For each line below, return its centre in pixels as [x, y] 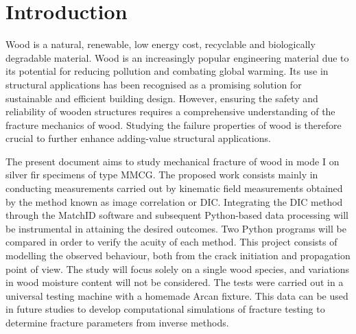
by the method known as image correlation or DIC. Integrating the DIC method [174, 201]
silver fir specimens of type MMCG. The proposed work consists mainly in [162, 175]
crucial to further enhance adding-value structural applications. [138, 138]
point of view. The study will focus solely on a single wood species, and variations [178, 269]
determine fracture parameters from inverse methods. [117, 322]
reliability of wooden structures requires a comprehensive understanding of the [170, 111]
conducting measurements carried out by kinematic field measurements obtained [174, 188]
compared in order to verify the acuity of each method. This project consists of [171, 242]
